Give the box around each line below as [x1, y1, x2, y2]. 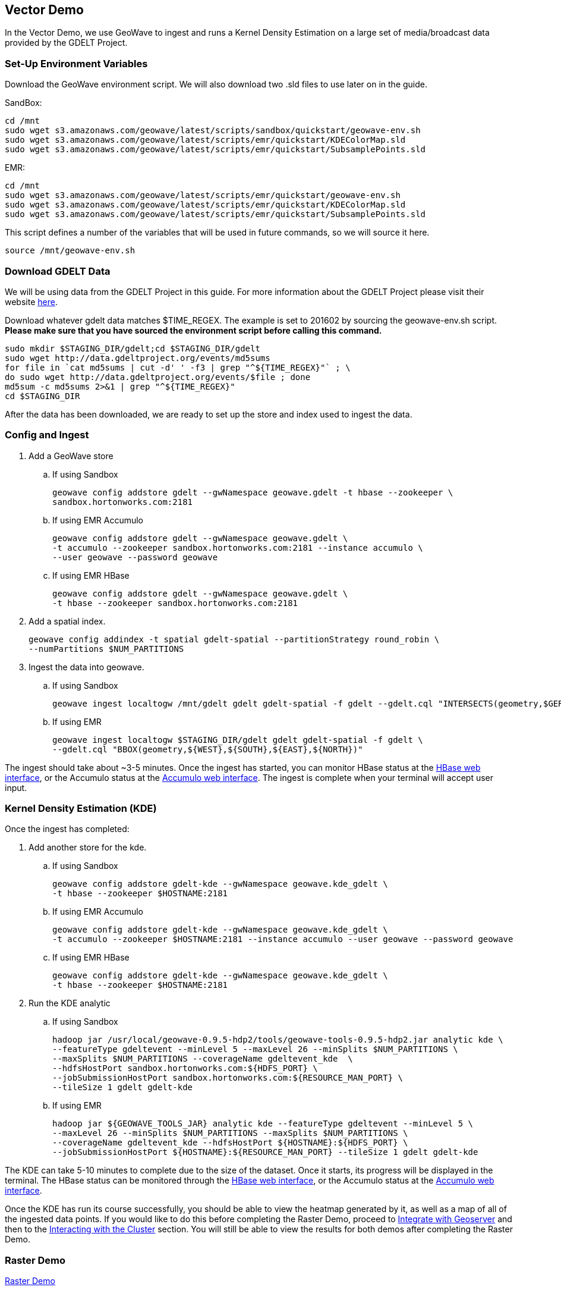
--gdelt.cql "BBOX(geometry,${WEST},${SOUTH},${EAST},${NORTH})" [52, 744, 363, 754]
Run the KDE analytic [29, 998, 111, 1009]
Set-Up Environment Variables [5, 57, 148, 70]
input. [5, 782, 27, 793]
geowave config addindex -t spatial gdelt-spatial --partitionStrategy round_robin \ [29, 634, 440, 644]
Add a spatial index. [29, 616, 106, 626]
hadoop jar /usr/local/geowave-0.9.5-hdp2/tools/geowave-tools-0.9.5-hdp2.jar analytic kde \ [52, 1035, 503, 1045]
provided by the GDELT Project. [5, 37, 128, 48]
